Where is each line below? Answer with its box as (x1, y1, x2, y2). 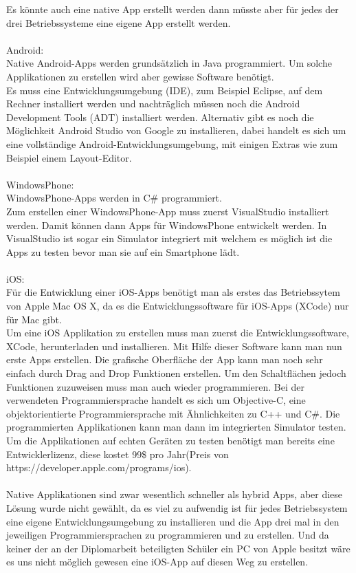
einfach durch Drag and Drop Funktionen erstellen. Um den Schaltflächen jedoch (6, 366, 346, 380)
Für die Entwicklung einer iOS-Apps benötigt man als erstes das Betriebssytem (6, 285, 340, 299)
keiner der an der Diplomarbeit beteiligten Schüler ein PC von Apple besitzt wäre (6, 541, 351, 555)
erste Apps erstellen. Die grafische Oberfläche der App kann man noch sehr (6, 352, 323, 367)
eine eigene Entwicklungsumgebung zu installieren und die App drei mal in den (6, 514, 340, 528)
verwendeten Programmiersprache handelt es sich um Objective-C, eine (6, 393, 306, 407)
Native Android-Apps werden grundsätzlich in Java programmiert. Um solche (6, 56, 332, 70)
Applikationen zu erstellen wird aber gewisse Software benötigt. (6, 69, 274, 83)
